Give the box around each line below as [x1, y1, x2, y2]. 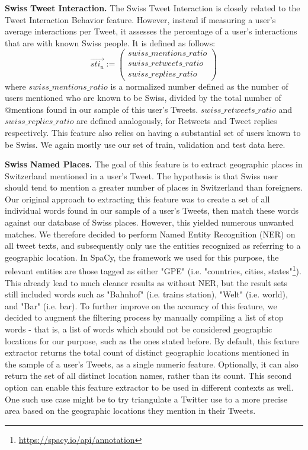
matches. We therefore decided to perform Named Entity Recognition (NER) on [5, 227, 296, 240]
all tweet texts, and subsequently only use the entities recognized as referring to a [5, 239, 301, 252]
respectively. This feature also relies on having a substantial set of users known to [5, 126, 301, 138]
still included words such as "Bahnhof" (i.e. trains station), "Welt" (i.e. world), [5, 288, 288, 300]
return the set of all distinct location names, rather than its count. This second [5, 369, 292, 382]
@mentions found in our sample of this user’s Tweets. [5, 103, 198, 115]
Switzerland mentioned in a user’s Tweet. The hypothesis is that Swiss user [5, 169, 278, 182]
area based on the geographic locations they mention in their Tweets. [5, 404, 256, 417]
